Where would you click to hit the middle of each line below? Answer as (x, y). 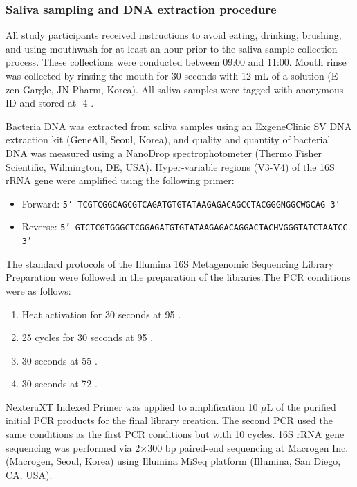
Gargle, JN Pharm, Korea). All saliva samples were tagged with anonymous (183, 89)
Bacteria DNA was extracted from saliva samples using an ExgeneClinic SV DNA (179, 126)
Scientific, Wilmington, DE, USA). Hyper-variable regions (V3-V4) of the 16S (170, 166)
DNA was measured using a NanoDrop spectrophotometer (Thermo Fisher (164, 153)
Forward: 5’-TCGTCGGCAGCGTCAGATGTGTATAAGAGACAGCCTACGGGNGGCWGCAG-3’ (181, 203)
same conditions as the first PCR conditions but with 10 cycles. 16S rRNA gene (175, 434)
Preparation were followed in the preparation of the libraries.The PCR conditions (178, 277)
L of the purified (301, 406)
